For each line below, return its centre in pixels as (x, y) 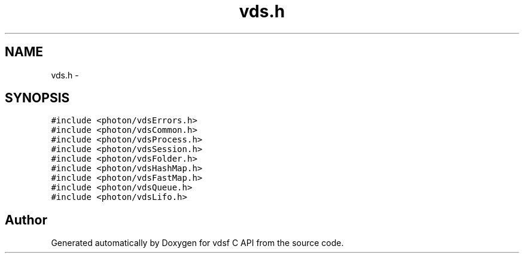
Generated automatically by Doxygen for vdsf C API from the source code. (197, 243)
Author (26, 220)
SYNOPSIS (37, 98)
